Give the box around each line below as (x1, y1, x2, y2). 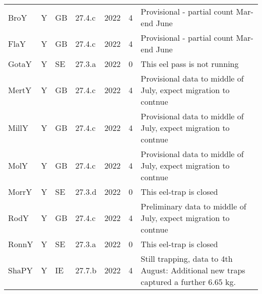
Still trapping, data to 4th (141, 253, 233, 264)
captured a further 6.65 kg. (141, 276, 236, 287)
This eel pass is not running (141, 58, 239, 69)
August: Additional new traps (141, 264, 245, 276)
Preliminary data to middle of (141, 200, 246, 212)
